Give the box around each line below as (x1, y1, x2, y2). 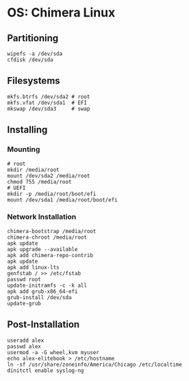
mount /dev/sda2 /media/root (7, 172, 90, 179)
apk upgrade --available (7, 246, 78, 252)
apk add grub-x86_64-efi (7, 287, 78, 295)
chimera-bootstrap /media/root (7, 228, 97, 235)
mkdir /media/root (7, 166, 60, 173)
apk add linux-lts (7, 263, 60, 271)
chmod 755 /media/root (7, 178, 72, 185)
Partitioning (7, 32, 59, 44)
